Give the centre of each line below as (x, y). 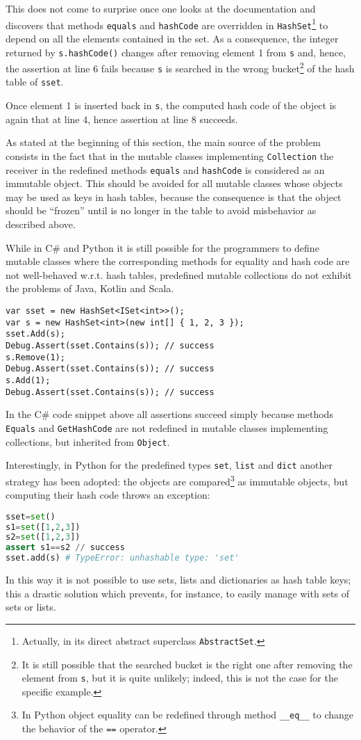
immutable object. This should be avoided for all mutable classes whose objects (174, 183)
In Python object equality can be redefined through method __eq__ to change (188, 715)
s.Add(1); (28, 380)
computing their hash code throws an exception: (108, 495)
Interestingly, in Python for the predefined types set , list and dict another (169, 465)
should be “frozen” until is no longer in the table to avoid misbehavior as (161, 210)
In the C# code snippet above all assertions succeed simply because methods (169, 414)
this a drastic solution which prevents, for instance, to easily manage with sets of (177, 593)
